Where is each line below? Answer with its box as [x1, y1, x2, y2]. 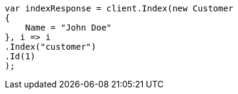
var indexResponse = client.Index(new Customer [5, 4, 234, 13]
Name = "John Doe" [25, 23, 112, 32]
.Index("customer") [5, 42, 96, 51]
